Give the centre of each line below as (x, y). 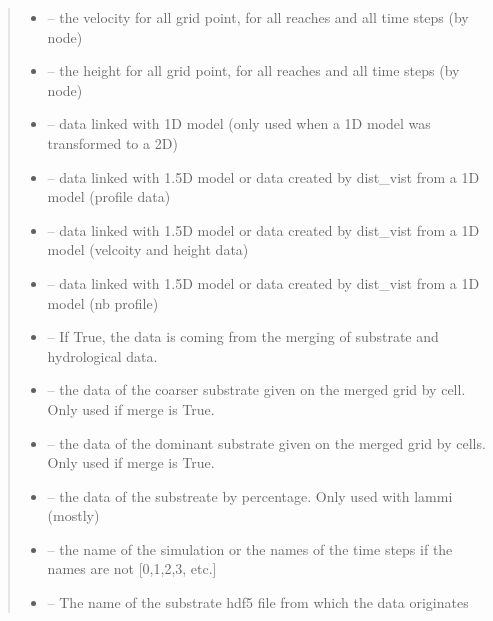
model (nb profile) (103, 302)
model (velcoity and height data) (148, 249)
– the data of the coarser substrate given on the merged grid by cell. (256, 389)
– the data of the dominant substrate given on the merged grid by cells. (266, 442)
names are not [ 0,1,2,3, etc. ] (132, 568)
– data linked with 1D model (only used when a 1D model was (239, 123)
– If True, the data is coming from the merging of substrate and (243, 336)
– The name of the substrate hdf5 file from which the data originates (258, 602)
